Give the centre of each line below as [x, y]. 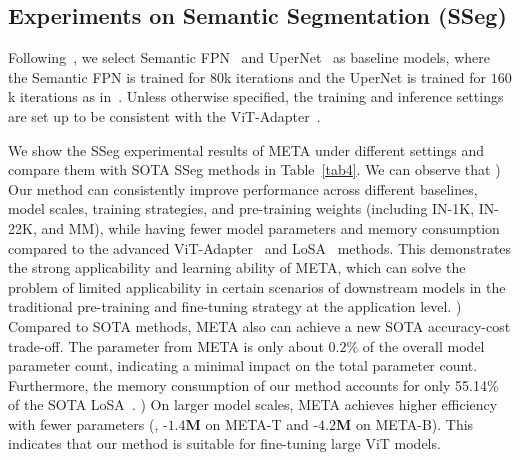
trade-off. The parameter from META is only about [166, 345]
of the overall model [423, 345]
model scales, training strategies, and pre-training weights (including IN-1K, [241, 208]
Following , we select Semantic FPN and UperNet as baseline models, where [249, 57]
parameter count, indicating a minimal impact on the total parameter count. [243, 365]
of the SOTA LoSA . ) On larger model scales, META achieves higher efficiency [253, 404]
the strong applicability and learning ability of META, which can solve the [237, 267]
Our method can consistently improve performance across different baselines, [243, 188]
